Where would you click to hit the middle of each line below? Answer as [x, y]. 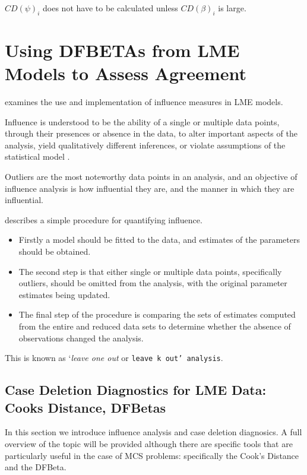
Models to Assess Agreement [126, 73]
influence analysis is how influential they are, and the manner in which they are [150, 188]
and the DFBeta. [36, 467]
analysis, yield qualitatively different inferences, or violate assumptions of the [145, 145]
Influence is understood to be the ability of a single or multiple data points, [142, 121]
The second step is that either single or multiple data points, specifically [150, 271]
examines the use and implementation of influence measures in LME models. [144, 102]
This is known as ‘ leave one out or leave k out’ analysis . [114, 358]
